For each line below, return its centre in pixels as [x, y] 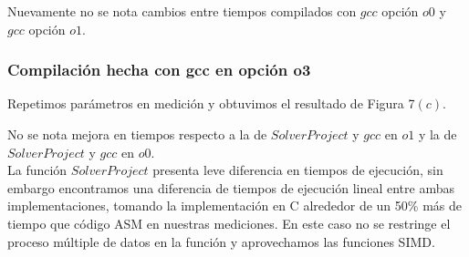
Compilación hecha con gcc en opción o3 [159, 70]
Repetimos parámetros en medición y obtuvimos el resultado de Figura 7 [211, 103]
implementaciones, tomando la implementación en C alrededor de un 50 [208, 206]
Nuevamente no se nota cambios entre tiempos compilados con [182, 11]
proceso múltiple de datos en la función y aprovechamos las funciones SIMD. [221, 241]
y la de [438, 134]
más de [442, 206]
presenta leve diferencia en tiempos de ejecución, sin [298, 170]
